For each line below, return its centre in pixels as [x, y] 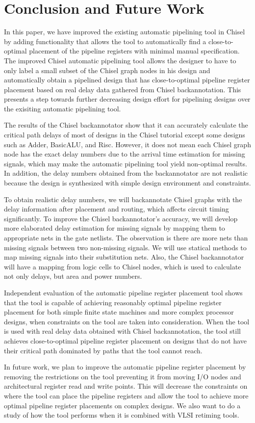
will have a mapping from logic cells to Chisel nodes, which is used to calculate [123, 266]
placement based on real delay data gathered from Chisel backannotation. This [123, 89]
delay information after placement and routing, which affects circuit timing [116, 209]
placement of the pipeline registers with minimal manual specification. [134, 51]
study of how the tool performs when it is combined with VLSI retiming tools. [122, 415]
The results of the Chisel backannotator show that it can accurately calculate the [126, 125]
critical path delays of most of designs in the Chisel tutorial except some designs [125, 135]
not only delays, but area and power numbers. [73, 276]
